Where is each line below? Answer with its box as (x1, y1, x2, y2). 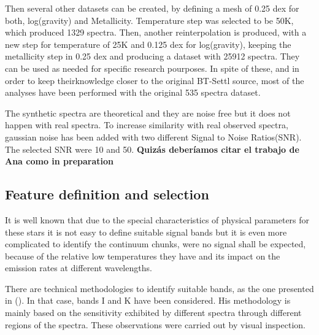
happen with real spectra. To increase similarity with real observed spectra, (5, 118, 288, 131)
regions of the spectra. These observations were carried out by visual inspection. (5, 318, 306, 331)
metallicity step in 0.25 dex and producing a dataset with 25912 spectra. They (5, 50, 300, 63)
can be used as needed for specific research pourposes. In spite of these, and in (5, 61, 299, 74)
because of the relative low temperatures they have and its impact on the (5, 249, 280, 262)
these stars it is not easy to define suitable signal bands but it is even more (5, 225, 287, 238)
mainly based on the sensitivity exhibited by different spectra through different (5, 306, 302, 319)
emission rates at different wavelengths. (5, 261, 152, 274)
